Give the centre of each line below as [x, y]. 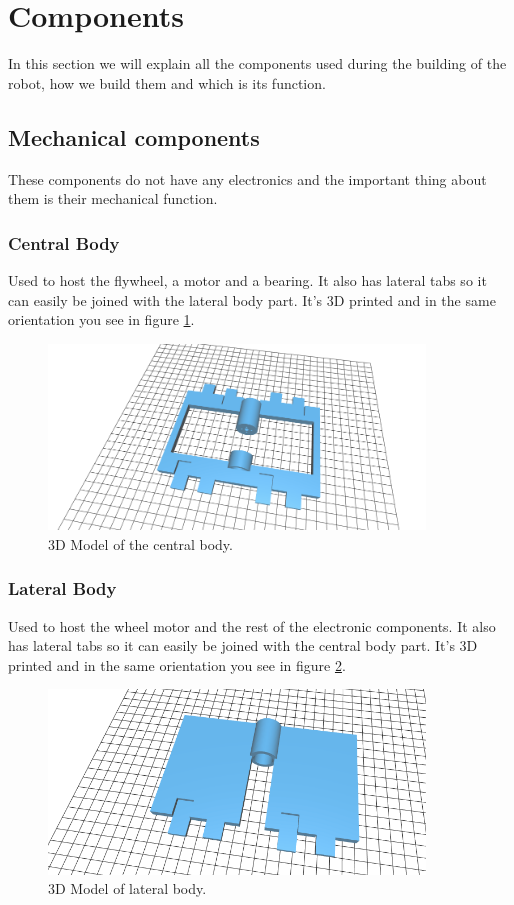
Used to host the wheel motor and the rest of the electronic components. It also [252, 625]
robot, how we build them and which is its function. [167, 82]
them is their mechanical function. [113, 198]
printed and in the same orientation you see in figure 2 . [177, 664]
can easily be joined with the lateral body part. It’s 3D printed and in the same [252, 299]
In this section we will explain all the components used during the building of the [257, 63]
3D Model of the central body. [140, 543]
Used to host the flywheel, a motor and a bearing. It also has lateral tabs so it [247, 279]
